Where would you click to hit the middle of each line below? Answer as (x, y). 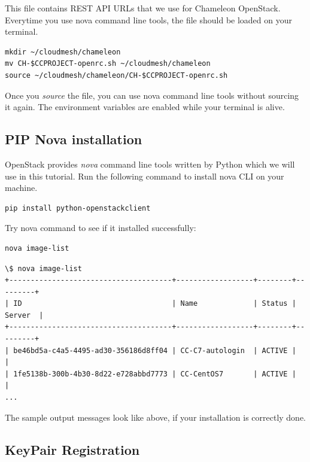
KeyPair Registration (72, 449)
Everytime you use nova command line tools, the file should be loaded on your (149, 19)
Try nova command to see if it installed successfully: (101, 228)
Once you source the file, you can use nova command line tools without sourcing (152, 95)
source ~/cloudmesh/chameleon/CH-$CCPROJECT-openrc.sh (116, 75)
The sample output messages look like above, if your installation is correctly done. (156, 417)
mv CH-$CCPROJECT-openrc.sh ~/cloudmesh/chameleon (108, 64)
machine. (21, 188)
